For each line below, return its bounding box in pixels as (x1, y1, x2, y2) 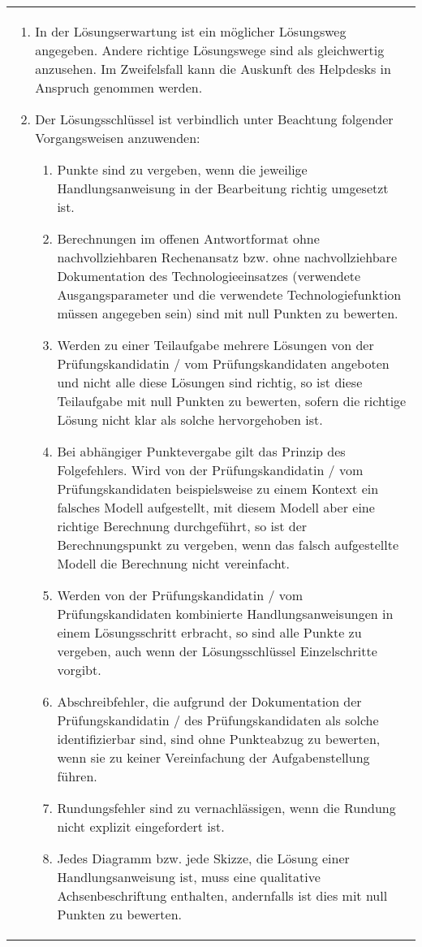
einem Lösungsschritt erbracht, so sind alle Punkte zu (57, 623, 362, 642)
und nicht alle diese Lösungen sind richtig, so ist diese (57, 373, 363, 391)
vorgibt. (57, 660, 101, 679)
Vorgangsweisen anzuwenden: (35, 128, 200, 147)
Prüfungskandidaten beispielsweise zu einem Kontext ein (57, 479, 379, 498)
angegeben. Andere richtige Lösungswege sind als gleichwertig (35, 41, 385, 59)
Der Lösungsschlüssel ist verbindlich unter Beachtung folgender (35, 110, 394, 128)
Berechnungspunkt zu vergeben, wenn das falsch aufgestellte (57, 535, 399, 554)
